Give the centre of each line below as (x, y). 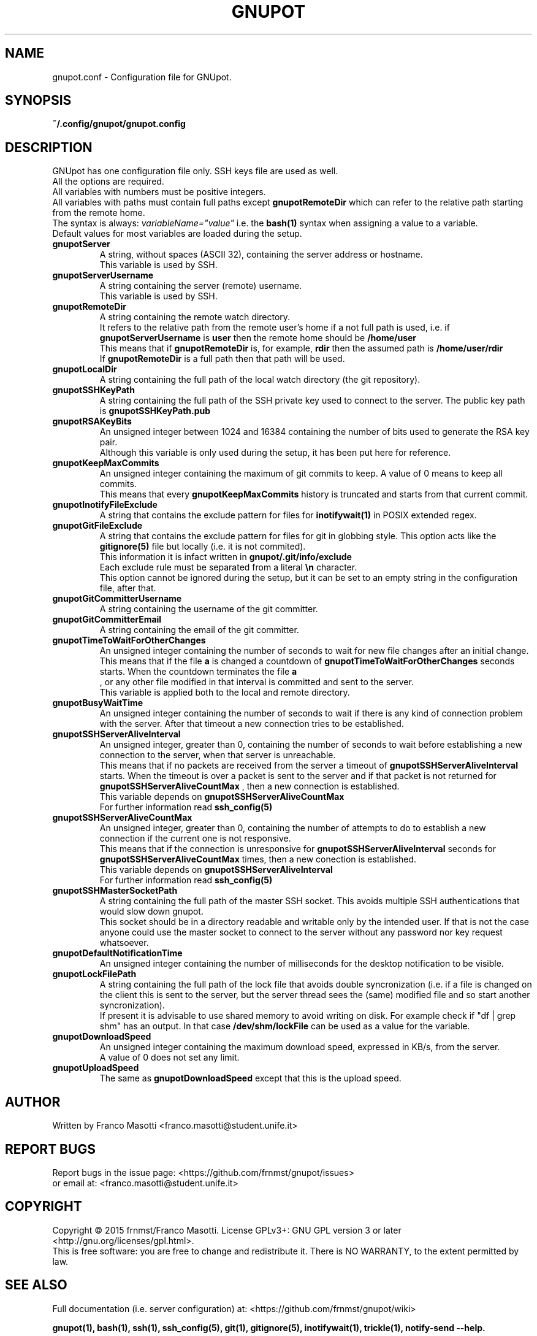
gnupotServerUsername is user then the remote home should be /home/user (258, 338)
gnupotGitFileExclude (97, 526)
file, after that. (128, 588)
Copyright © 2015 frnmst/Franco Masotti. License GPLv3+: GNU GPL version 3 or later (227, 1230)
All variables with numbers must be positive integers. (159, 192)
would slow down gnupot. (151, 912)
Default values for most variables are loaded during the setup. (177, 234)
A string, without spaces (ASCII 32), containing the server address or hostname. (261, 255)
